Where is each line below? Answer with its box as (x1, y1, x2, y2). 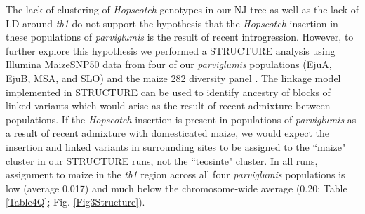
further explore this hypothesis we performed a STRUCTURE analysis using (6, 43, 336, 58)
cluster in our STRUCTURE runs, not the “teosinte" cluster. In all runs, (6, 153, 318, 168)
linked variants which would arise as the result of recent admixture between (6, 98, 331, 113)
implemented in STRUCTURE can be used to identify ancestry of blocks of (6, 84, 331, 99)
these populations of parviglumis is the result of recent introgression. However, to (6, 29, 354, 44)
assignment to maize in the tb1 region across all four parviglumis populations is (6, 167, 345, 182)
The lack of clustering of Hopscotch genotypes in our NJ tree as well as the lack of (6, 2, 359, 16)
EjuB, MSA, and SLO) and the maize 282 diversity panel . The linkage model (6, 70, 341, 85)
